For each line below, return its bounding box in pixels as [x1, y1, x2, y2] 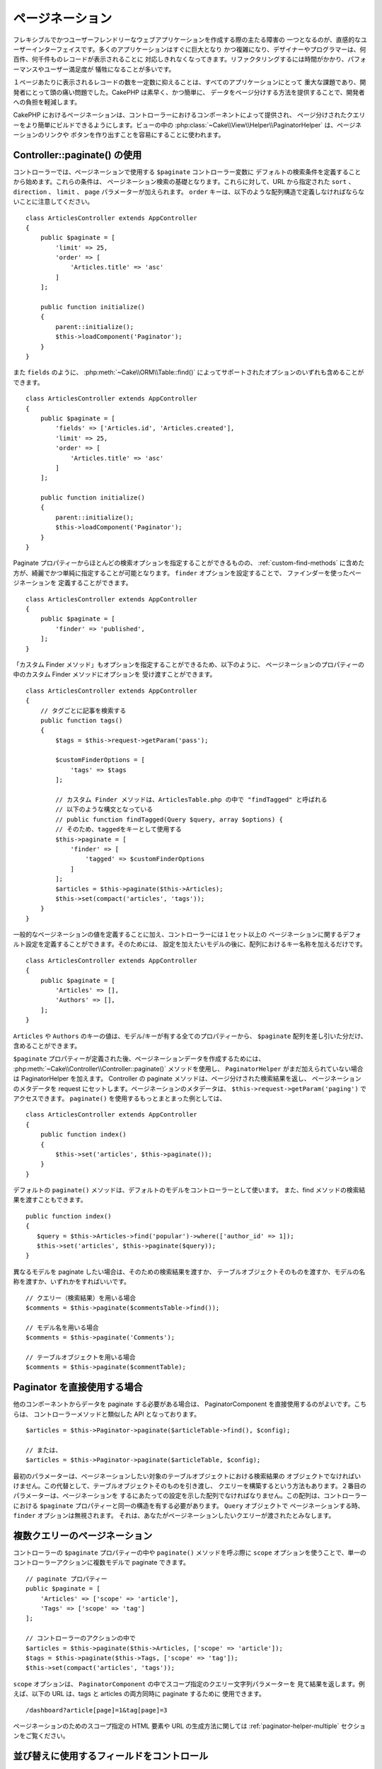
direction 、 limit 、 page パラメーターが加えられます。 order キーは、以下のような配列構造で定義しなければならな [13, 188, 364, 196]
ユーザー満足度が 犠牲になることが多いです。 [43, 64, 175, 74]
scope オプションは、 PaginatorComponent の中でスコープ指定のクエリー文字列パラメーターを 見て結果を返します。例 [13, 1679, 365, 1688]
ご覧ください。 [25, 1731, 69, 1740]
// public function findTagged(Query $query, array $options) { [55, 815, 283, 824]
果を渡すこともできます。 [13, 1196, 88, 1204]
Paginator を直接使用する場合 [13, 1381, 143, 1393]
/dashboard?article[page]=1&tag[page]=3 [25, 1706, 168, 1714]
